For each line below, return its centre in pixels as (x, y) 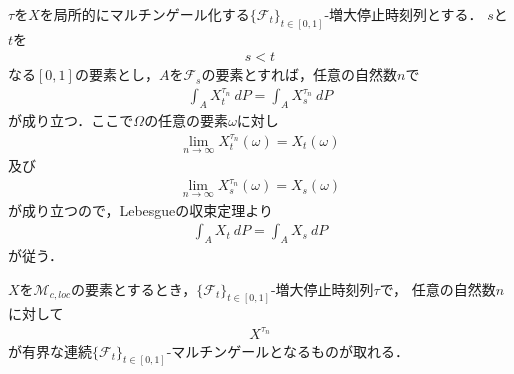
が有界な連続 (50, 350)
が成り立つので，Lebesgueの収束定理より (141, 209)
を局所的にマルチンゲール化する (144, 14)
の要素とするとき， (134, 288)
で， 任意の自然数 (437, 288)
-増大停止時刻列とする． (403, 14)
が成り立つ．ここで (71, 120)
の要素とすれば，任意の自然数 (299, 74)
